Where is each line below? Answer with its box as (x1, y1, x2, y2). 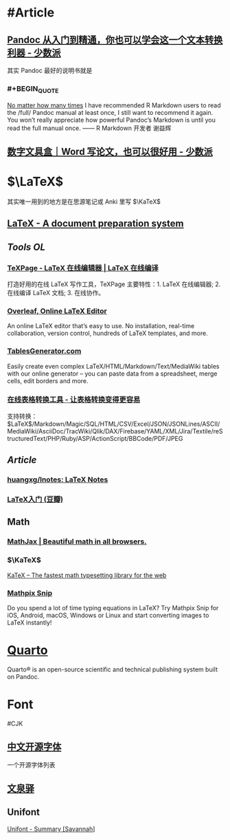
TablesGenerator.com (7, 346, 82, 356)
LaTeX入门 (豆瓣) (7, 495, 64, 504)
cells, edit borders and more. (7, 376, 89, 385)
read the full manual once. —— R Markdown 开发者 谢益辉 (7, 124, 172, 132)
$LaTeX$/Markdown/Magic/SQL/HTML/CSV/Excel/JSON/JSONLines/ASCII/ (7, 420, 220, 428)
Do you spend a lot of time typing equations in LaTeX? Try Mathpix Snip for (7, 604, 219, 612)
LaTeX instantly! (7, 618, 52, 627)
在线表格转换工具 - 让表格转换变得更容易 (7, 395, 141, 405)
